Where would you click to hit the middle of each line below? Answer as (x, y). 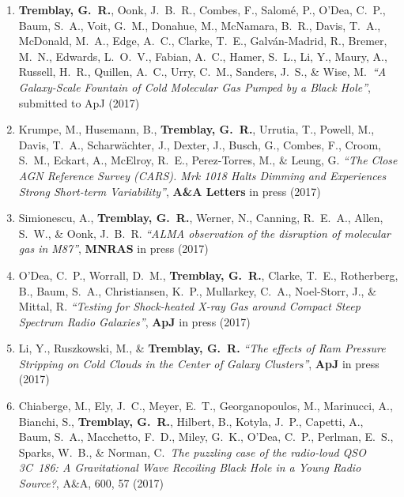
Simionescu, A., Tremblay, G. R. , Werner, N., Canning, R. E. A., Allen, (201, 218)
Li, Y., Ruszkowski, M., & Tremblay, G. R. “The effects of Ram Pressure (202, 348)
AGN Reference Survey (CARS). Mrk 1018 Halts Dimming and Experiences (202, 175)
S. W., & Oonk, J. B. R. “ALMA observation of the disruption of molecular (204, 233)
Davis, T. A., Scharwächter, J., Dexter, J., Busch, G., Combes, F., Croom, (200, 144)
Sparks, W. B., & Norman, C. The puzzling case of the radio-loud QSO (192, 452)
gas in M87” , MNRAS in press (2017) (113, 248)
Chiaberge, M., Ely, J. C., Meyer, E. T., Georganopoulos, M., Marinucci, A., (206, 406)
